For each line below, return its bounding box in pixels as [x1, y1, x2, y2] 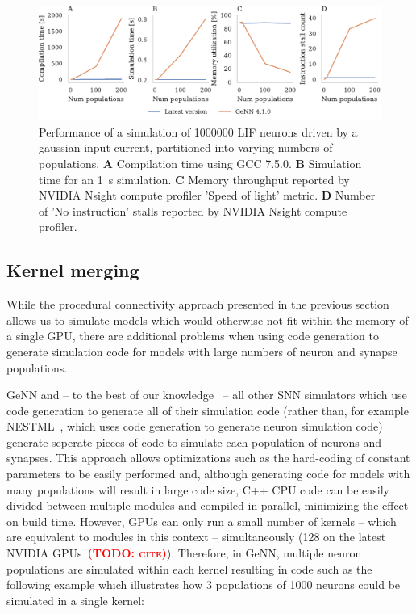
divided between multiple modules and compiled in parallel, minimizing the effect [6, 497, 409, 514]
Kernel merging [6, 258, 139, 283]
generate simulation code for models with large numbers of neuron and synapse [6, 343, 397, 360]
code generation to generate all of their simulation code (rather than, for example [6, 402, 409, 418]
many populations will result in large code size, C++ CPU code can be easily [6, 481, 390, 498]
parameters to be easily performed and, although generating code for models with [6, 465, 410, 482]
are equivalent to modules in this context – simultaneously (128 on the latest [6, 528, 386, 545]
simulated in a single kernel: [6, 591, 144, 608]
